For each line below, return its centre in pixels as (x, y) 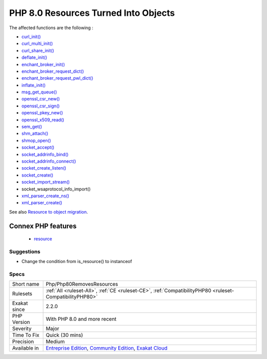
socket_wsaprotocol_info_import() (56, 189)
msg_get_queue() (39, 92)
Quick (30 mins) (65, 335)
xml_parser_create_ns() (45, 196)
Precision (23, 342)
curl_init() (31, 37)
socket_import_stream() (46, 182)
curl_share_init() (38, 50)
